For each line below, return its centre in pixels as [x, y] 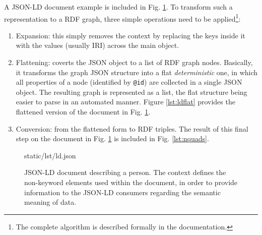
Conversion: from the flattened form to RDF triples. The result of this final [132, 128]
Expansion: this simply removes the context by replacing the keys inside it [130, 35]
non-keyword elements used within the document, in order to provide [131, 182]
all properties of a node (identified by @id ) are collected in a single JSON [129, 82]
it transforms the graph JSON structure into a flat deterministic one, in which [137, 72]
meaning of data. [50, 202]
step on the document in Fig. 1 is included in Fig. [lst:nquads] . [112, 138]
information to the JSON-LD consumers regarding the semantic [122, 192]
